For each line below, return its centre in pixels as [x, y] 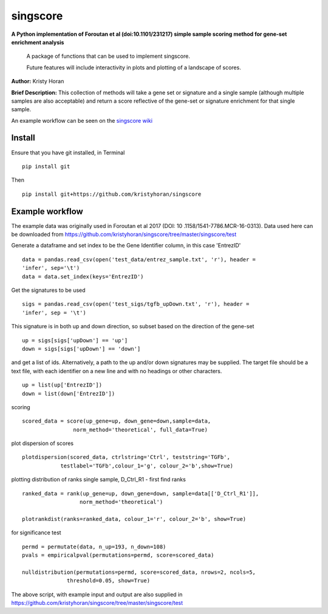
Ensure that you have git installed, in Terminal [68, 153]
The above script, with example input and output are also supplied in [97, 594]
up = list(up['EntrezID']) [62, 385]
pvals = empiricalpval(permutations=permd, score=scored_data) [118, 555]
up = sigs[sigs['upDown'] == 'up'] [75, 340]
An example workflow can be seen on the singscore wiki [82, 120]
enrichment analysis [38, 42]
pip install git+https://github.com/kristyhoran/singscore [112, 194]
